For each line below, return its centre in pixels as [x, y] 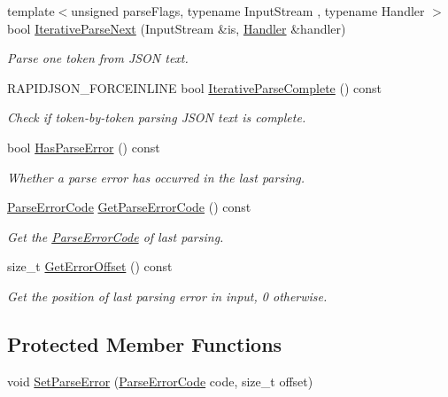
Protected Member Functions [145, 343]
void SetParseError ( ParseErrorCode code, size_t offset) [160, 381]
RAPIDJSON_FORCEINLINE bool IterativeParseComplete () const [194, 87]
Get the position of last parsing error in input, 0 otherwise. [167, 296]
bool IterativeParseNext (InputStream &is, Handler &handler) [177, 28]
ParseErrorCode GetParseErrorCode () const [129, 207]
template [31, 11]
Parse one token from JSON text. [98, 58]
